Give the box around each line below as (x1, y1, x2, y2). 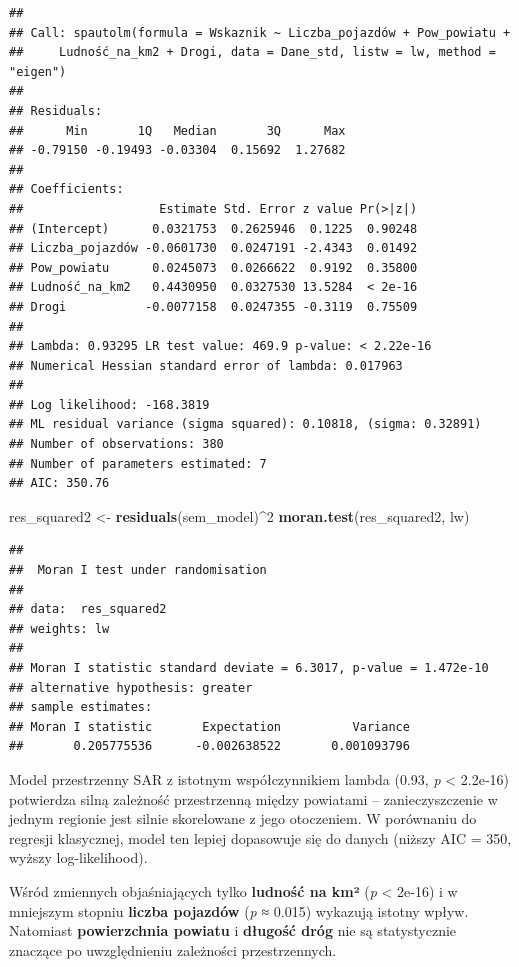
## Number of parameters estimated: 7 (9, 456, 267, 471)
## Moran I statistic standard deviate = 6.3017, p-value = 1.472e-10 (9, 661, 489, 675)
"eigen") (9, 64, 67, 79)
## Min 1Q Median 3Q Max (9, 123, 346, 138)
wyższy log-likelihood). (9, 847, 148, 868)
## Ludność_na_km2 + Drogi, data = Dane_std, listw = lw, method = (9, 45, 496, 60)
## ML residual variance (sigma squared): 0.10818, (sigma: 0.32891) (9, 417, 482, 432)
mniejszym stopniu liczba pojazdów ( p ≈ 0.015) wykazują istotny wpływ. (9, 900, 469, 921)
